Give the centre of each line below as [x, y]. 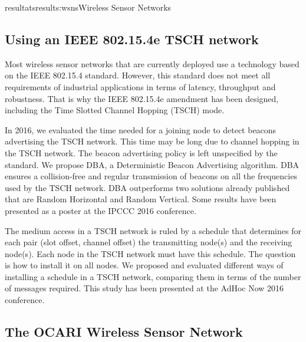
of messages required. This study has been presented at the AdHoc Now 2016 [144, 288]
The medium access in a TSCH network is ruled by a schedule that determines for [153, 230]
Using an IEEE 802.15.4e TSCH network [132, 39]
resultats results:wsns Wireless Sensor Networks [88, 7]
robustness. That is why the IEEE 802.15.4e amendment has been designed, [142, 98]
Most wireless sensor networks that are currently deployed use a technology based [152, 63]
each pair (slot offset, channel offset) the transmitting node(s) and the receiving [149, 242]
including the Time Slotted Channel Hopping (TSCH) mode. [115, 110]
